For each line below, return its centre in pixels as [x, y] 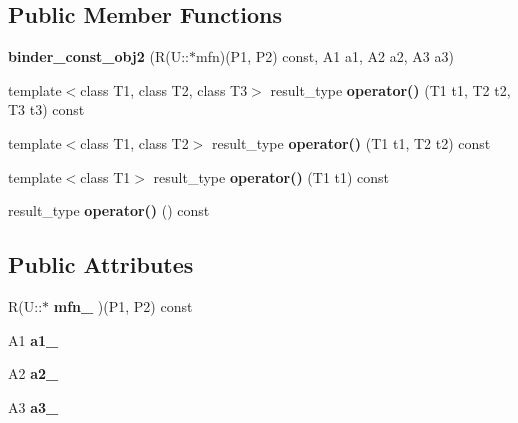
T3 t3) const [46, 109]
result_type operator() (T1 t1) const [271, 176]
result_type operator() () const [109, 210]
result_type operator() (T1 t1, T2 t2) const [351, 142]
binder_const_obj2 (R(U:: [98, 56]
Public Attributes [101, 264]
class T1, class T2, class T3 [164, 89]
